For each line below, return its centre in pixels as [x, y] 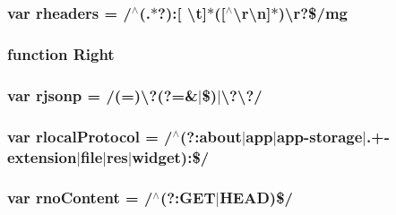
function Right [61, 53]
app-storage [319, 136]
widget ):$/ [171, 156]
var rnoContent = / [80, 198]
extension [42, 156]
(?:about [211, 136]
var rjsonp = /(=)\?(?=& [103, 95]
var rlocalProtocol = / [90, 136]
